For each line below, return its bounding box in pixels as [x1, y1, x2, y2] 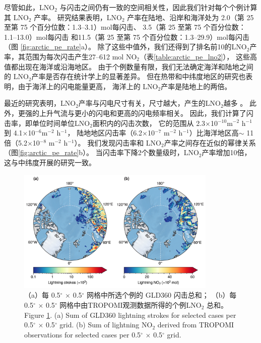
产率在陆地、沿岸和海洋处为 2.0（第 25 [127, 12, 254, 22]
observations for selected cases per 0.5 [24, 329, 141, 339]
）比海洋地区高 [189, 127, 239, 138]
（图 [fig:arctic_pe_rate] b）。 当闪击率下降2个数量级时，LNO [4, 147, 199, 158]
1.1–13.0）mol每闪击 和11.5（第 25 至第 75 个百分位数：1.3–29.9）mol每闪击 [4, 31, 249, 42]
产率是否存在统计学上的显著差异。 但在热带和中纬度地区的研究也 [31, 71, 246, 82]
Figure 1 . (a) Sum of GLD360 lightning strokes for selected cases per [24, 309, 236, 320]
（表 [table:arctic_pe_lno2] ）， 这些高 [139, 51, 257, 61]
